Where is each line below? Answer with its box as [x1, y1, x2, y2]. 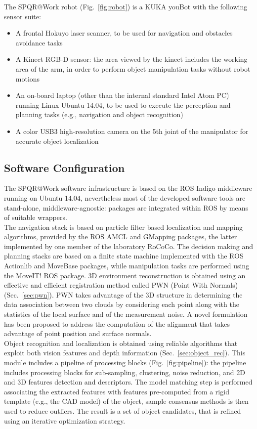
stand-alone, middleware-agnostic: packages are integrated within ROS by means [4, 202, 249, 213]
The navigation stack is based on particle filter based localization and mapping [4, 221, 243, 232]
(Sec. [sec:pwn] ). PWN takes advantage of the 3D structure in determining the [4, 289, 243, 300]
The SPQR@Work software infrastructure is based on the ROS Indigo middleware [4, 183, 253, 193]
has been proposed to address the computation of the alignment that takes [4, 318, 230, 329]
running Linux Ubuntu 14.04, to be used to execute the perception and [15, 99, 231, 110]
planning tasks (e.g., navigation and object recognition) [15, 109, 183, 120]
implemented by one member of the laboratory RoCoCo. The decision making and [4, 241, 253, 251]
